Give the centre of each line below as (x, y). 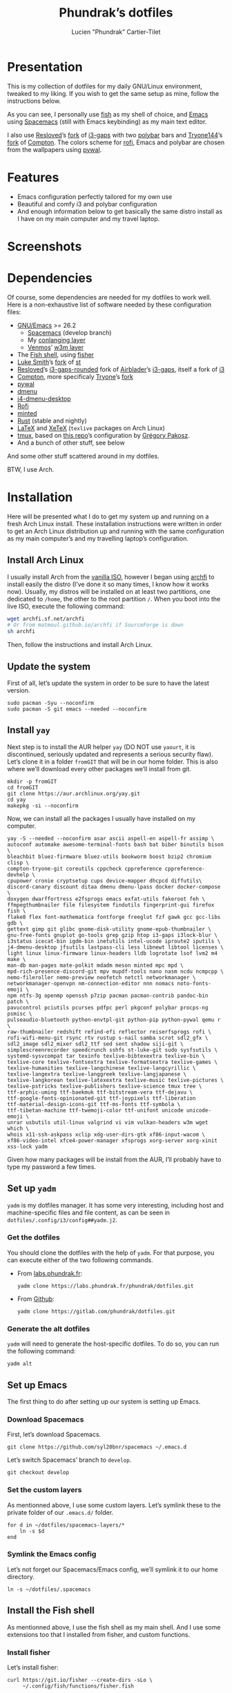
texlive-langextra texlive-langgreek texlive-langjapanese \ (97, 1074)
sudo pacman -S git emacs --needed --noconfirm (77, 709)
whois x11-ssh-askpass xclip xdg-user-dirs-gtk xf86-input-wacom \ (106, 1134)
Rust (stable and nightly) (52, 420)
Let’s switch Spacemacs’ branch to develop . (69, 1460)
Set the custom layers (45, 1490)
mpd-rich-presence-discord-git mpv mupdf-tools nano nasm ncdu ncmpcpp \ (116, 971)
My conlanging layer (57, 340)
